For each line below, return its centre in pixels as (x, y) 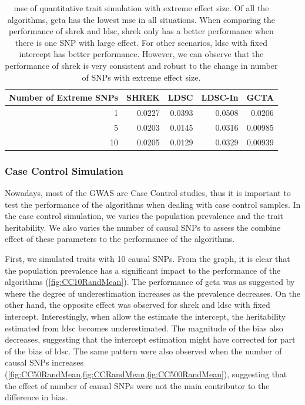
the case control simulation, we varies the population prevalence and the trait (144, 216)
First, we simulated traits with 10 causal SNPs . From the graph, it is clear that (148, 258)
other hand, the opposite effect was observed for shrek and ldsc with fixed (138, 305)
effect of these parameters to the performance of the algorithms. (120, 239)
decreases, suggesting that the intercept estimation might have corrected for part (150, 339)
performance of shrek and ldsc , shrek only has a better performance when (141, 31)
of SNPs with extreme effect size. (141, 77)
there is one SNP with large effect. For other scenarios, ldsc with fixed (141, 42)
